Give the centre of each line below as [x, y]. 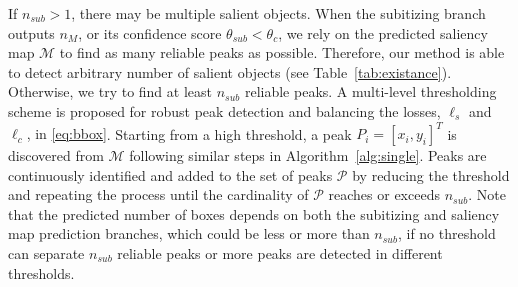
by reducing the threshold [431, 174]
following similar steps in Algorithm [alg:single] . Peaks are [308, 155]
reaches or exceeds [384, 194]
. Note [487, 194]
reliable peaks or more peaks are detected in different [280, 253]
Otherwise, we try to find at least [110, 91]
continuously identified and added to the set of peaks [170, 174]
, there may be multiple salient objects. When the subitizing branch [278, 13]
